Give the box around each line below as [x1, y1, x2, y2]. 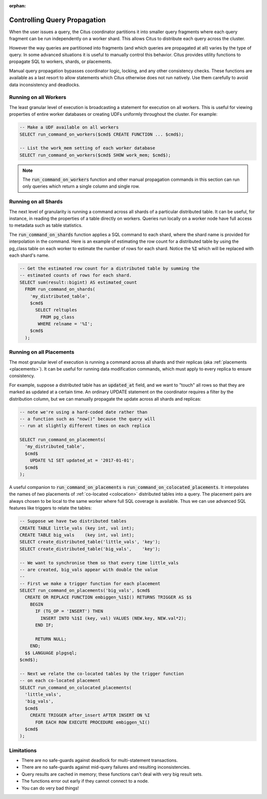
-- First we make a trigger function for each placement [19, 581, 161, 586]
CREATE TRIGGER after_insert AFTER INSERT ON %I [30, 712, 150, 718]
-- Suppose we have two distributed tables [19, 518, 127, 524]
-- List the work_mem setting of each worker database [19, 145, 155, 151]
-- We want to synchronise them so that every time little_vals [19, 560, 179, 566]
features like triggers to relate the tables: [9, 505, 92, 511]
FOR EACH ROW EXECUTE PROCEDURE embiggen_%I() [35, 719, 150, 725]
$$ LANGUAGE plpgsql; [25, 650, 78, 656]
